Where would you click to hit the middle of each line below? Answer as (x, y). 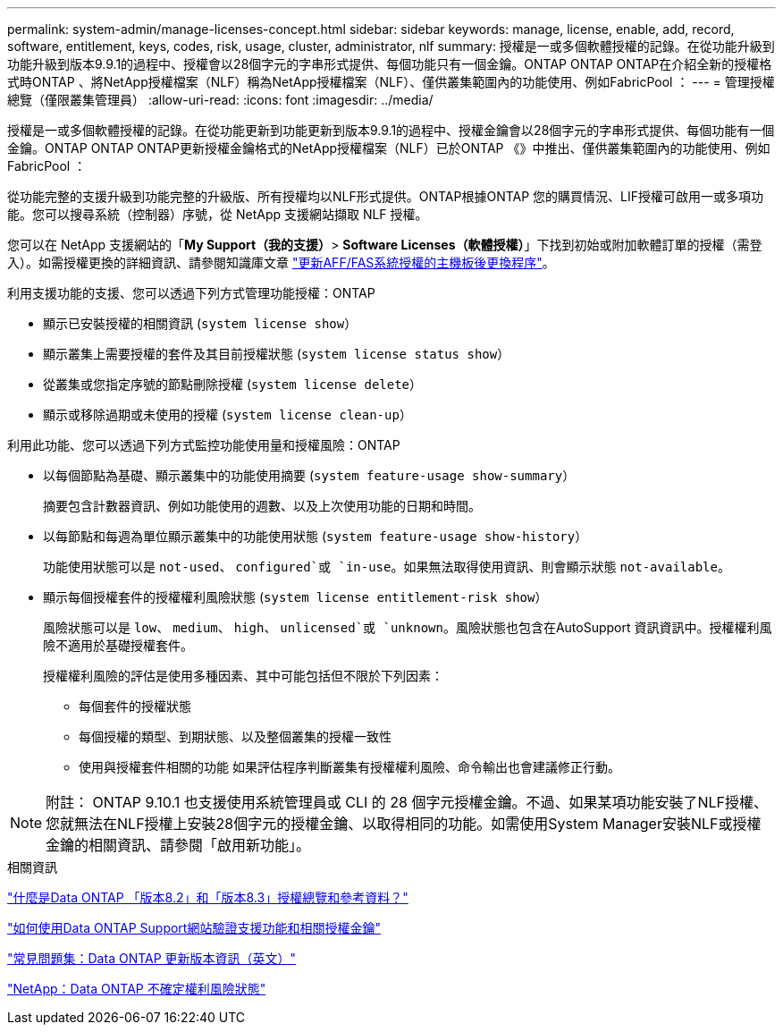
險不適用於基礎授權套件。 (118, 645)
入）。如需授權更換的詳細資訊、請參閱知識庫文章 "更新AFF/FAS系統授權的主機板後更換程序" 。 (281, 262)
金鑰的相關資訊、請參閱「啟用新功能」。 (178, 845)
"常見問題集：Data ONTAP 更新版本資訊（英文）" (152, 958)
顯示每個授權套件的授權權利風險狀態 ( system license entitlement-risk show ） (295, 597)
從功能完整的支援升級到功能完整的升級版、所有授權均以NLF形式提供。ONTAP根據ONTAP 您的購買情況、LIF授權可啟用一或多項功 (386, 196)
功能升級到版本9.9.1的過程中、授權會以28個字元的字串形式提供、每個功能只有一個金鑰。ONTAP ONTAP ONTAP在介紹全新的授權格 (390, 64)
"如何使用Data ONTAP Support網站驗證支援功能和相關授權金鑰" (194, 928)
